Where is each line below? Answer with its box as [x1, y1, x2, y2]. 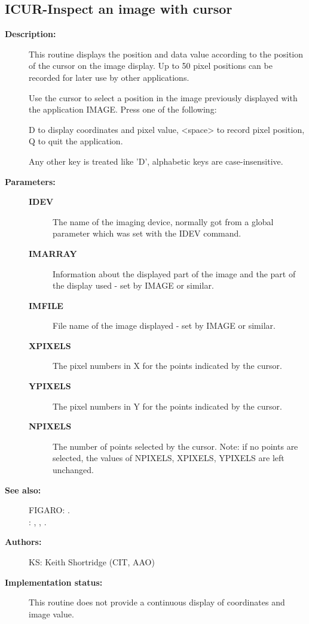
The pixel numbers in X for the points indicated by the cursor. [53, 359, 282, 372]
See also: [5, 483, 41, 496]
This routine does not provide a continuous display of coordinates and [29, 596, 285, 608]
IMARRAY [29, 247, 77, 259]
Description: [5, 28, 56, 40]
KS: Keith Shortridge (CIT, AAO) [29, 556, 155, 568]
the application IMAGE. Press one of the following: [29, 103, 217, 116]
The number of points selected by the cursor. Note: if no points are [53, 440, 298, 452]
